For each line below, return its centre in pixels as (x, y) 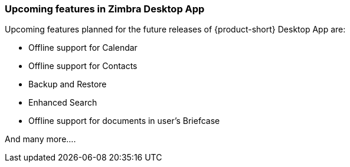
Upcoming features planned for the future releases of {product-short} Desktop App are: (175, 30)
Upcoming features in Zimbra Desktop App (105, 9)
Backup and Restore (68, 84)
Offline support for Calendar (83, 48)
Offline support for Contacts (83, 66)
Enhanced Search (63, 103)
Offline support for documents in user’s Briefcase (124, 121)
